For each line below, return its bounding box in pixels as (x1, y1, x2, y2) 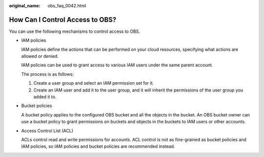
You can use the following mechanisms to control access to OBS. (9, 28, 140, 34)
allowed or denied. (21, 53, 59, 59)
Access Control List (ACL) (21, 128, 73, 134)
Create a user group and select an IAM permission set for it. (33, 80, 154, 86)
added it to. (33, 94, 57, 100)
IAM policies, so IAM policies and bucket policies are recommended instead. (21, 143, 176, 149)
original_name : (9, 3, 41, 8)
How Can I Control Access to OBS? (9, 15, 117, 24)
